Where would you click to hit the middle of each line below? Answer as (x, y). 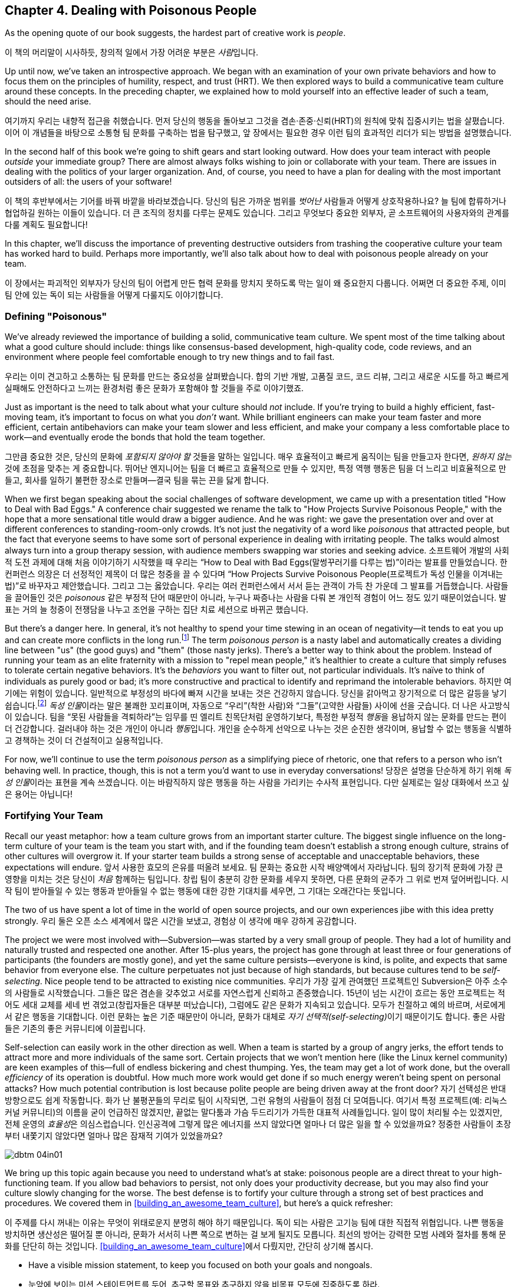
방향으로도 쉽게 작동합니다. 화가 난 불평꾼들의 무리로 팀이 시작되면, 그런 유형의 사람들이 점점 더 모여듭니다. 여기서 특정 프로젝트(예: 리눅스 (256, 1101)
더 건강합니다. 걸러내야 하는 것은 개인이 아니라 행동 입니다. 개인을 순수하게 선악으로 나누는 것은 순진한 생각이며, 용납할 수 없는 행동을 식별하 (258, 729)
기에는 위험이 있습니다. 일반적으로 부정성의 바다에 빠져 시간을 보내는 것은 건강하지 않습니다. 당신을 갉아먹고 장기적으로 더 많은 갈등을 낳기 (256, 693)
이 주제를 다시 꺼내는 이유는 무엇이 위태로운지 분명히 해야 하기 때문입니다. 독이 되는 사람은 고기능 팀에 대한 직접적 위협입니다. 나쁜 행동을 (254, 1223)
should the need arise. (48, 101)
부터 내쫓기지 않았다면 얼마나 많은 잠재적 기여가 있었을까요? (114, 1136)
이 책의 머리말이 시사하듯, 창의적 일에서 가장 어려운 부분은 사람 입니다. (131, 53)
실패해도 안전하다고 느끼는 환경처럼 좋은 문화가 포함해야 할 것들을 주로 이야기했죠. (154, 388)
